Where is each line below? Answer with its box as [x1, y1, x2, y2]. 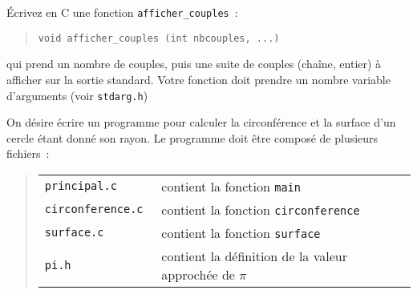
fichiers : [6, 145, 50, 162]
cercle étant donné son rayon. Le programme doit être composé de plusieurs [6, 129, 379, 146]
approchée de [161, 264, 235, 284]
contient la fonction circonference [161, 199, 360, 219]
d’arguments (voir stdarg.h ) [6, 87, 148, 103]
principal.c [44, 179, 117, 193]
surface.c [44, 226, 104, 240]
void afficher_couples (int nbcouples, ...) [38, 32, 280, 44]
